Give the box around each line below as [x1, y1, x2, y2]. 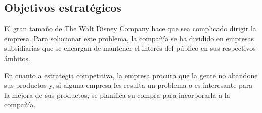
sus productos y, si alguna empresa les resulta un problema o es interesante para [4, 80, 253, 90]
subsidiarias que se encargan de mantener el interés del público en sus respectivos [4, 43, 256, 53]
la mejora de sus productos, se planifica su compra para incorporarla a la [4, 89, 230, 100]
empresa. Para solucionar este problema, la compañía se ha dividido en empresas [4, 33, 254, 43]
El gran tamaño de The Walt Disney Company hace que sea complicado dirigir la [4, 23, 256, 34]
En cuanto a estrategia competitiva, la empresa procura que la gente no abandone [4, 70, 258, 80]
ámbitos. [4, 52, 30, 63]
